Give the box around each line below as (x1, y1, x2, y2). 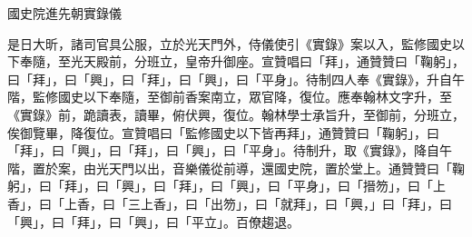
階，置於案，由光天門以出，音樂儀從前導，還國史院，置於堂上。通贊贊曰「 (7, 158, 452, 177)
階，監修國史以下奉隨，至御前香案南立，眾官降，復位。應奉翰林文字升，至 (7, 87, 452, 106)
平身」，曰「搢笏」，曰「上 (292, 176, 446, 195)
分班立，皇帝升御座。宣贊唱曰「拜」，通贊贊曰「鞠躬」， (133, 52, 465, 71)
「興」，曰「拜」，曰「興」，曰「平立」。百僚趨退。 (7, 212, 300, 231)
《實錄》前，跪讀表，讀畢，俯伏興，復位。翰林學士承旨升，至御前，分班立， (7, 104, 465, 123)
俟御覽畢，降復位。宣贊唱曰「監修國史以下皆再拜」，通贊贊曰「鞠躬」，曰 (7, 123, 439, 142)
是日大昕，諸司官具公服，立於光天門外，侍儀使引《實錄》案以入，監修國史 (7, 34, 452, 53)
